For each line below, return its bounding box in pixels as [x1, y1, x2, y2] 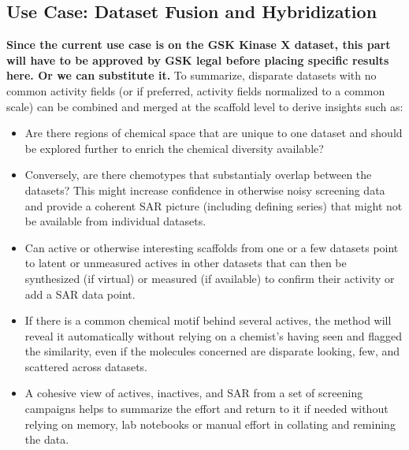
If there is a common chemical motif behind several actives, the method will [24, 312, 392, 329]
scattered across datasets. [24, 358, 148, 374]
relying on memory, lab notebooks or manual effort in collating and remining [24, 415, 396, 432]
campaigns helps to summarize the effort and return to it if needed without [24, 400, 389, 417]
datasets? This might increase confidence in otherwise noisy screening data [24, 181, 385, 198]
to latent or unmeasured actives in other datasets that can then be [24, 255, 347, 271]
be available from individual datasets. [24, 213, 206, 229]
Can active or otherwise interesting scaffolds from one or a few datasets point [24, 239, 399, 255]
